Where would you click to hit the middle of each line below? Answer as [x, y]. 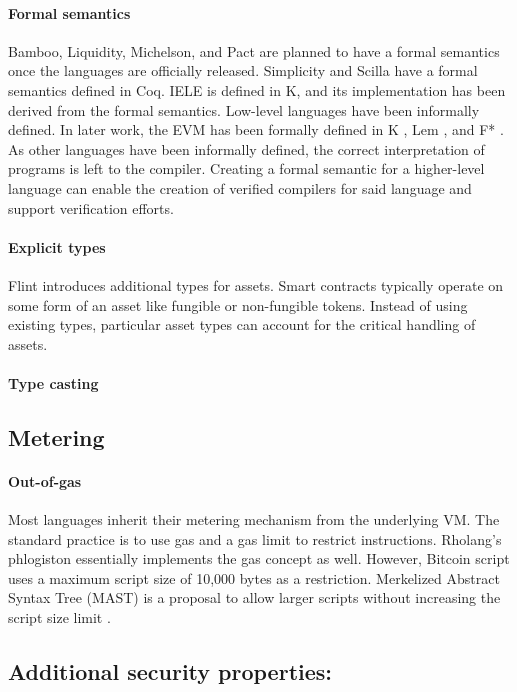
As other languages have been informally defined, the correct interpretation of [246, 148]
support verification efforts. [91, 207]
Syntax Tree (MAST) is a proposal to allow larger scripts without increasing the [254, 597]
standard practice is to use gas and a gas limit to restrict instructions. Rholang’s [255, 538]
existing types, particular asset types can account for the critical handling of [242, 324]
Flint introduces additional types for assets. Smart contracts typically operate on [256, 284]
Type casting [53, 382]
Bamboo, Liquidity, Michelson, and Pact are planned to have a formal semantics [254, 50]
